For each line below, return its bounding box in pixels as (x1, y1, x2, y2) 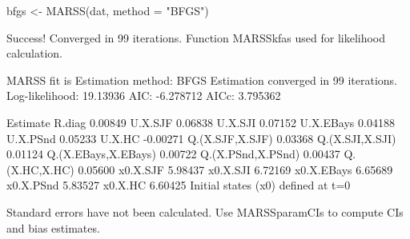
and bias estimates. (6, 219, 100, 236)
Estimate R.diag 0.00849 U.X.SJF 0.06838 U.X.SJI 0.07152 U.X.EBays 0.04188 (6, 114, 395, 130)
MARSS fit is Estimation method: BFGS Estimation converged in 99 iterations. (6, 71, 397, 88)
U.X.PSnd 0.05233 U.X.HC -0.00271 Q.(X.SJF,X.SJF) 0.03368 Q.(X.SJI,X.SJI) (6, 129, 396, 146)
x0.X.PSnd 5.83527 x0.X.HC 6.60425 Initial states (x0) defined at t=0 (6, 177, 351, 193)
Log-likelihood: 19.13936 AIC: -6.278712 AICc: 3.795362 (6, 87, 281, 104)
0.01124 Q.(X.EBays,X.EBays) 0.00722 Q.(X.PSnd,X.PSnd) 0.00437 (6, 145, 340, 162)
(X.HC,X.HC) (6, 161, 74, 177)
